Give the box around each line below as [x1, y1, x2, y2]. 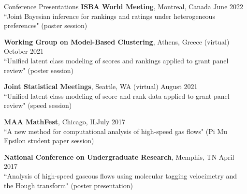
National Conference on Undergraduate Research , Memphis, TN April [4, 151, 234, 162]
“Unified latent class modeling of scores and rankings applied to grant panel [4, 55, 229, 65]
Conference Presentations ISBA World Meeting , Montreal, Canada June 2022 [4, 1, 244, 11]
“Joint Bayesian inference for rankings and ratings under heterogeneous [4, 11, 215, 21]
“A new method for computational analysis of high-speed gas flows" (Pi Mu [4, 126, 228, 136]
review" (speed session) [4, 100, 72, 110]
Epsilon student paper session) [4, 135, 94, 146]
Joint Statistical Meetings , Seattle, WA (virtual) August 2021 [4, 81, 198, 91]
